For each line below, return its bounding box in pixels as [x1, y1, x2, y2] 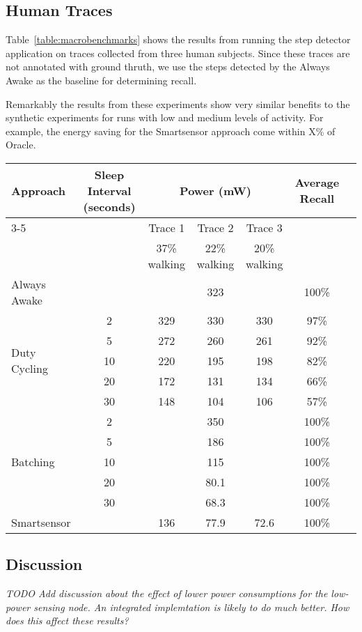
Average [294, 174, 340, 191]
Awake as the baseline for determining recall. [6, 72, 197, 87]
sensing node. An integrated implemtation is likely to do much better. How [33, 599, 349, 614]
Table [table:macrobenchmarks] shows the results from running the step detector [6, 32, 351, 47]
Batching [11, 453, 55, 470]
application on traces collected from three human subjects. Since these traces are [6, 45, 350, 60]
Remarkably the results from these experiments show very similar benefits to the [6, 96, 350, 111]
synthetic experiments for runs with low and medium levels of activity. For [6, 110, 324, 125]
